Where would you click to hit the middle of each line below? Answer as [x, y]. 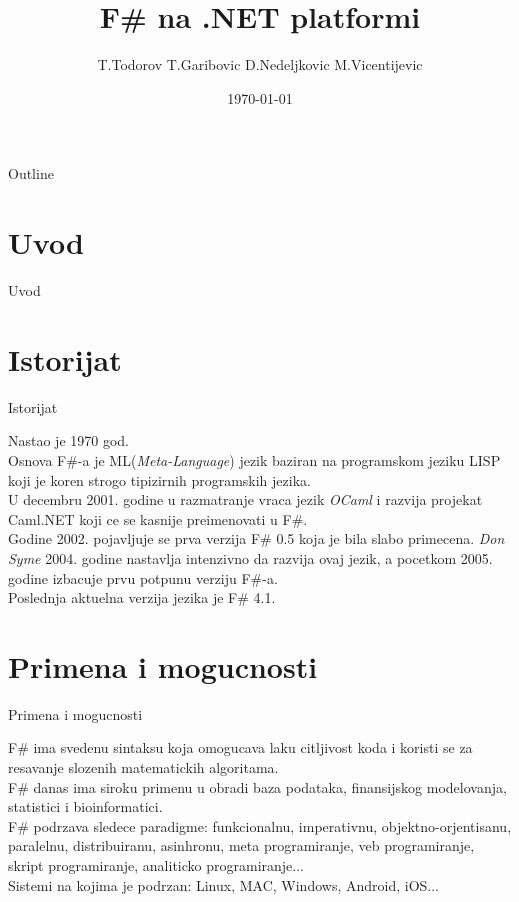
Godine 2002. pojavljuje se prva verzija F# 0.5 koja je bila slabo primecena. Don [256, 538]
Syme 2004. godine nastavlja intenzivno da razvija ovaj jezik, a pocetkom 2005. [250, 557]
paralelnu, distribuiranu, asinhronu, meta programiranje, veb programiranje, [241, 845]
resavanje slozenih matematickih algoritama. [143, 767]
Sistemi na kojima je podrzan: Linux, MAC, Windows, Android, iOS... [224, 884]
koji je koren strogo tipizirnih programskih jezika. [159, 479]
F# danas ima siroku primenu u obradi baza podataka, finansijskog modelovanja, [257, 786]
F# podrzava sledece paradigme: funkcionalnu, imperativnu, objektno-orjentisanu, [260, 825]
